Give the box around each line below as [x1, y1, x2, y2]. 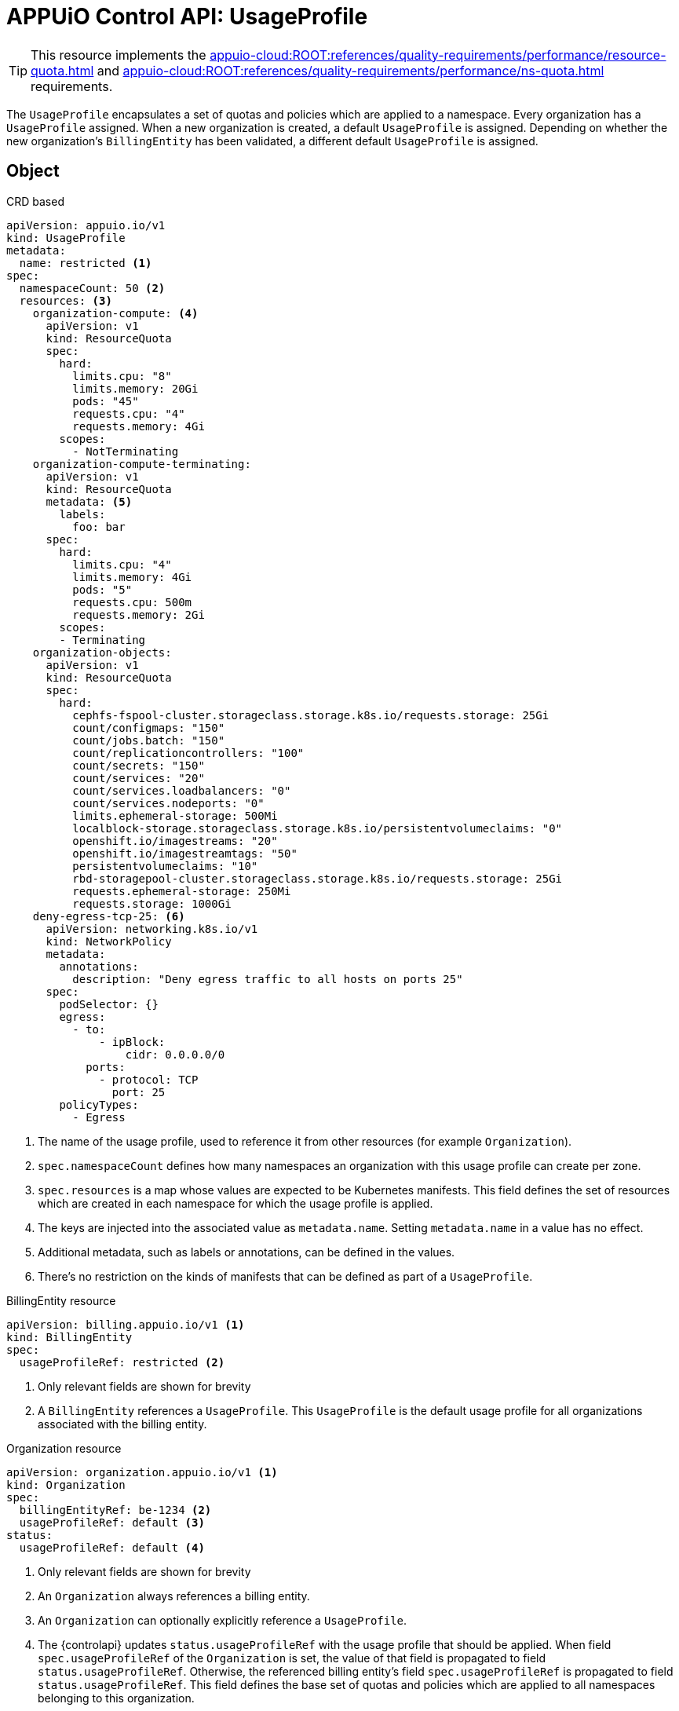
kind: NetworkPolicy [46, 934, 172, 948]
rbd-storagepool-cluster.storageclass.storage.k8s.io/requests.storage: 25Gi [72, 872, 563, 885]
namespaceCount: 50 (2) [19, 281, 166, 294]
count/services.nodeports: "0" [72, 796, 265, 810]
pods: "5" [72, 583, 133, 596]
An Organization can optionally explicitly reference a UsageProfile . [38, 1613, 407, 1627]
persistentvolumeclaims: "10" [72, 859, 258, 872]
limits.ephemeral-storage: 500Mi [72, 809, 278, 822]
